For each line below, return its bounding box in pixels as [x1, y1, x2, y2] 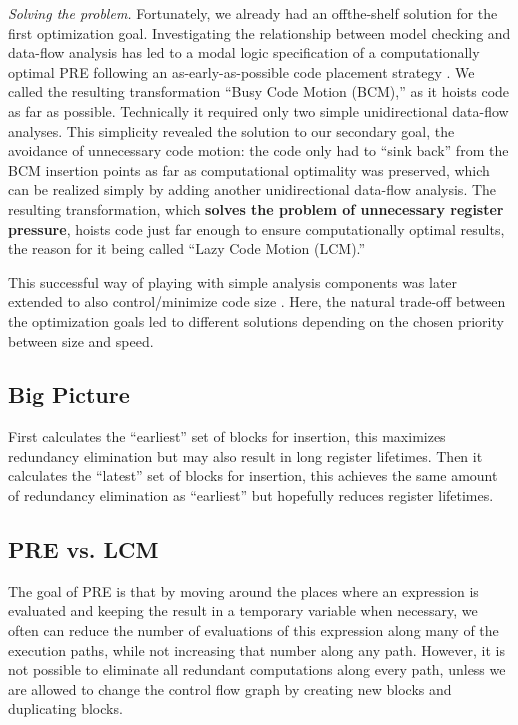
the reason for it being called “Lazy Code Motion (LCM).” [8, 238, 366, 259]
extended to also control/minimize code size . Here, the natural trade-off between [8, 291, 506, 312]
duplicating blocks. [8, 698, 123, 719]
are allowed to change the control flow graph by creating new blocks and [8, 678, 452, 699]
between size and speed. [8, 330, 154, 351]
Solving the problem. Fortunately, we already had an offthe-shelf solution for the [8, 3, 498, 23]
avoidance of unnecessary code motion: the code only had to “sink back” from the [8, 140, 509, 161]
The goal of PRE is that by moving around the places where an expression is [8, 580, 479, 601]
